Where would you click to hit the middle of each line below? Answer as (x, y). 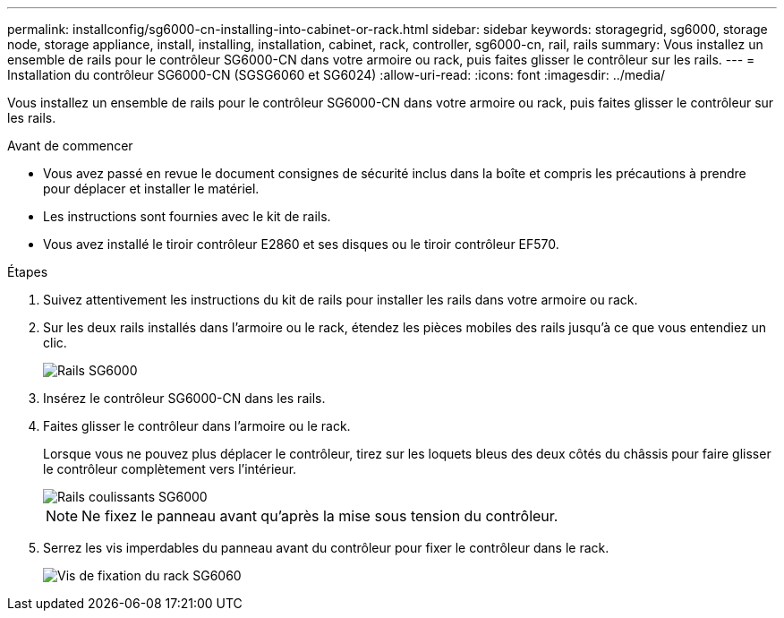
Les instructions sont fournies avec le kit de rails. (187, 216)
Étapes (28, 272)
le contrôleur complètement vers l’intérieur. (170, 469)
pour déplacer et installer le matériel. (151, 189)
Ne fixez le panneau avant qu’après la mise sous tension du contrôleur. (320, 516)
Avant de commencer (70, 146)
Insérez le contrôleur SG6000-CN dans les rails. (184, 398)
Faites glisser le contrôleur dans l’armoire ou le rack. (197, 426)
